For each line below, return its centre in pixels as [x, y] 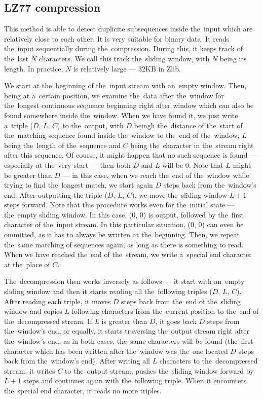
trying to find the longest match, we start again [79, 185]
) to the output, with [90, 125]
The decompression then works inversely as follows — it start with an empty [124, 281]
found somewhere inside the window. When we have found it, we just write [121, 115]
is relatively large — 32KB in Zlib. [127, 68]
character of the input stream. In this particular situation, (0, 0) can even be [124, 224]
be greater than [28, 175]
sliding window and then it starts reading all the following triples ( [108, 291]
